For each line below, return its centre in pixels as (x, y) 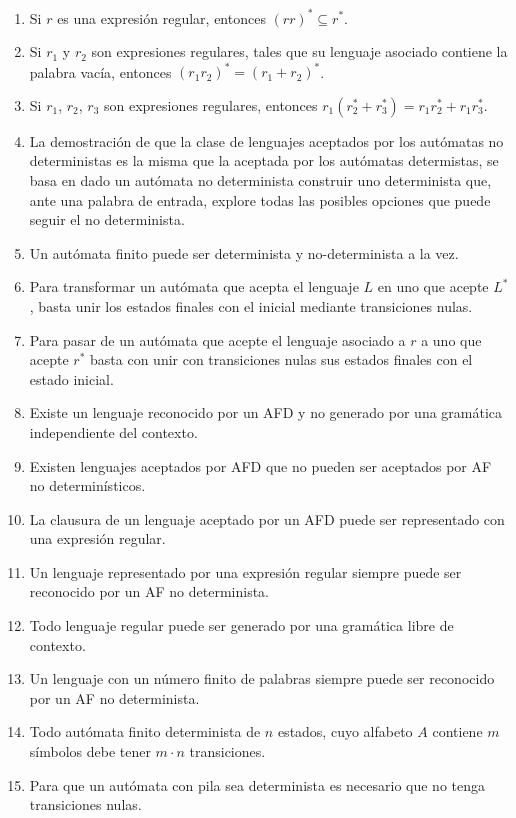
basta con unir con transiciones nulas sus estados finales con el (281, 359)
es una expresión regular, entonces (161, 17)
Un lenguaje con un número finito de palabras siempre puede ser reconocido (262, 678)
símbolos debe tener (90, 751)
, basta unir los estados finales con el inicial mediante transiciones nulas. (251, 305)
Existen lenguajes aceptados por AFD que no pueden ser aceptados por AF (260, 465)
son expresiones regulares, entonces (210, 104)
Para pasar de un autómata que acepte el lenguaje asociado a (217, 339)
